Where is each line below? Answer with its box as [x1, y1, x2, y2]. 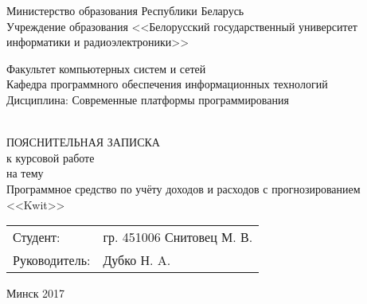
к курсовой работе [6, 149, 95, 166]
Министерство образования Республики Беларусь [6, 2, 244, 18]
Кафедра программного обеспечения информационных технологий [6, 76, 328, 92]
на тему [6, 165, 44, 181]
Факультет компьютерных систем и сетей [6, 60, 206, 76]
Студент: [13, 228, 61, 247]
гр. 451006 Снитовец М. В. [103, 228, 253, 247]
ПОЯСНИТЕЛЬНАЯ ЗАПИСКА [6, 134, 160, 150]
